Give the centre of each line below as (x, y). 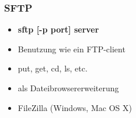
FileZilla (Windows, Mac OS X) (75, 107)
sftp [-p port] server (58, 29)
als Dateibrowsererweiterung (68, 88)
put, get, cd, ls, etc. (53, 68)
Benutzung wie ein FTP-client (72, 49)
